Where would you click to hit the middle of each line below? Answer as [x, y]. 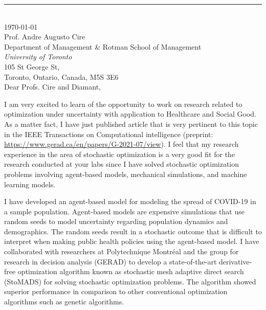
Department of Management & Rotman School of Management [103, 46]
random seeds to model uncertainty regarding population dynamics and [116, 221]
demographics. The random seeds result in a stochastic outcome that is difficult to [133, 231]
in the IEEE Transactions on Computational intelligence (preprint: [109, 134]
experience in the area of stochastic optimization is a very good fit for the [120, 154]
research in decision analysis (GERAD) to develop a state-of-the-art [110, 261]
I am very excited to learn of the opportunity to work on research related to [123, 104]
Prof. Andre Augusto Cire [45, 37]
